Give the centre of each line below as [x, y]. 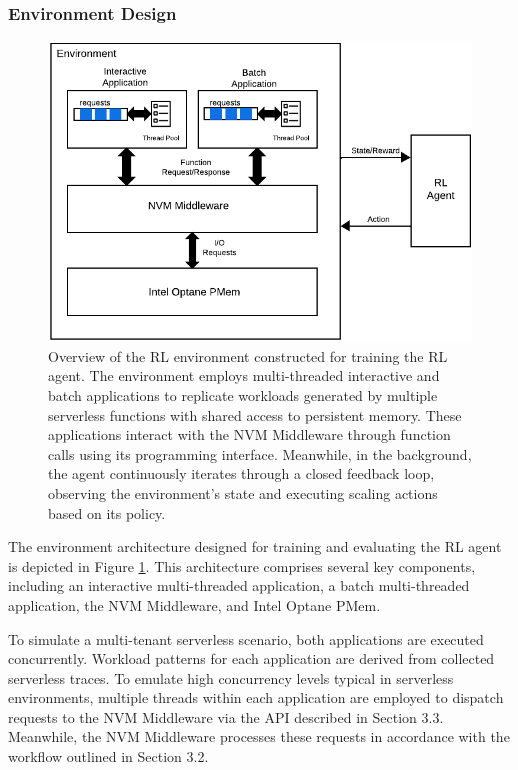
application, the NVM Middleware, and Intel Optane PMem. [194, 604]
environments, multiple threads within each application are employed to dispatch [256, 697]
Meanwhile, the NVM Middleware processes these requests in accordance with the [259, 736]
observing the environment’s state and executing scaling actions [243, 492]
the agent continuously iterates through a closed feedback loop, [241, 473]
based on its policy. [107, 512]
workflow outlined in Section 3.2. [108, 756]
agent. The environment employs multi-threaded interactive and [244, 375]
